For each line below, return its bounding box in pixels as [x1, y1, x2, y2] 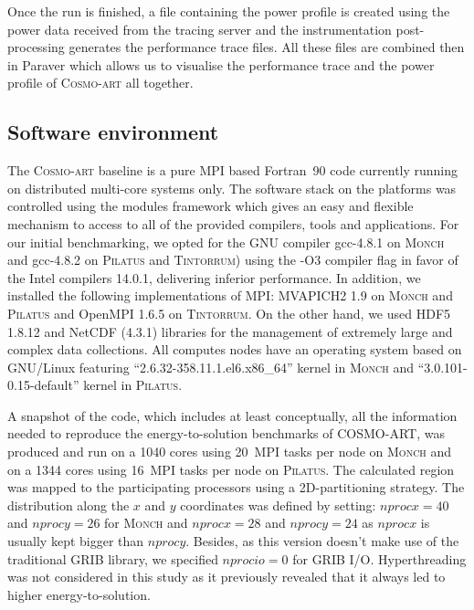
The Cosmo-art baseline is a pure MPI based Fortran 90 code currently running [7, 161, 458, 180]
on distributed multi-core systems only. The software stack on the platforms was [7, 178, 457, 197]
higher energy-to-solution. [7, 584, 151, 604]
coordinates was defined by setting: [180, 495, 376, 514]
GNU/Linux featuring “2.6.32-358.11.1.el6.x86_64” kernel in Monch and [7, 357, 414, 376]
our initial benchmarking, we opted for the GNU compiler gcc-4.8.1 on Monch [7, 232, 445, 251]
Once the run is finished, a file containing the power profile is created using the [7, 2, 450, 20]
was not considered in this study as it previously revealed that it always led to [7, 567, 446, 586]
